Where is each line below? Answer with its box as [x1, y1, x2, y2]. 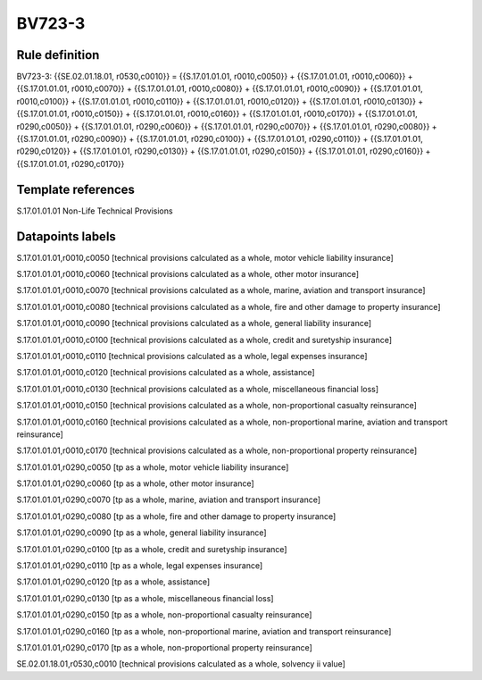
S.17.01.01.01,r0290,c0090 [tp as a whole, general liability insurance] [16, 527, 267, 538]
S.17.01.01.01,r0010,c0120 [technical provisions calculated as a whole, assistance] [16, 367, 316, 378]
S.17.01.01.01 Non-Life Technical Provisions [16, 206, 173, 216]
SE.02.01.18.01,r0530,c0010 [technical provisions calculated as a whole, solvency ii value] [16, 659, 345, 669]
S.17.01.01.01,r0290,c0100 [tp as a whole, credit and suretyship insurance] [16, 543, 287, 554]
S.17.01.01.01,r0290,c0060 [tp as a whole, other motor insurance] [16, 478, 254, 489]
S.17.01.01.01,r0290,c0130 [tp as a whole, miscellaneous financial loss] [16, 592, 274, 603]
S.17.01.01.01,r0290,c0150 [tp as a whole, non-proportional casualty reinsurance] [16, 609, 312, 620]
